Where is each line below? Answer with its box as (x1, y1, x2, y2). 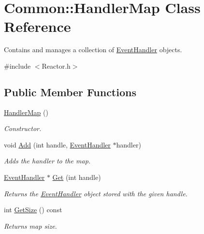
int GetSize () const (4, 205, 62, 215)
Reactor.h (42, 60, 71, 71)
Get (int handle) (52, 172, 101, 182)
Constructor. (4, 123, 42, 133)
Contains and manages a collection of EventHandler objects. (4, 44, 182, 55)
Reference (4, 16, 71, 36)
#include (4, 60, 31, 71)
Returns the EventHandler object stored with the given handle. (4, 188, 188, 198)
